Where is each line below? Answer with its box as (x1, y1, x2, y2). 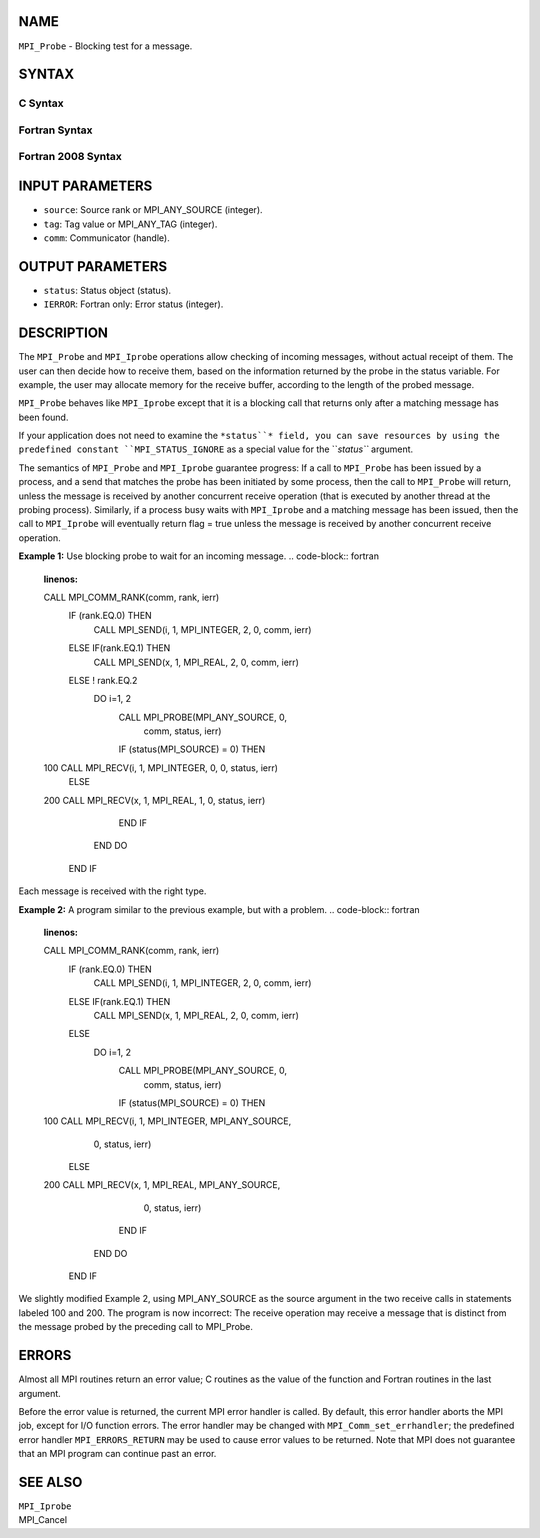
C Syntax (18, 96, 64, 110)
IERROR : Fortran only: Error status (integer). (43, 298, 224, 310)
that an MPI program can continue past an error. (18, 1448, 217, 1460)
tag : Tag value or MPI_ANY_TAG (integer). (43, 218, 218, 230)
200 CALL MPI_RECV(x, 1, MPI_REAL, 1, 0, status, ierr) (43, 794, 266, 806)
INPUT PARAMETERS (18, 178, 153, 195)
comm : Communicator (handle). (43, 231, 170, 244)
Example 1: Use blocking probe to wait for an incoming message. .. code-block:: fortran (18, 550, 380, 562)
